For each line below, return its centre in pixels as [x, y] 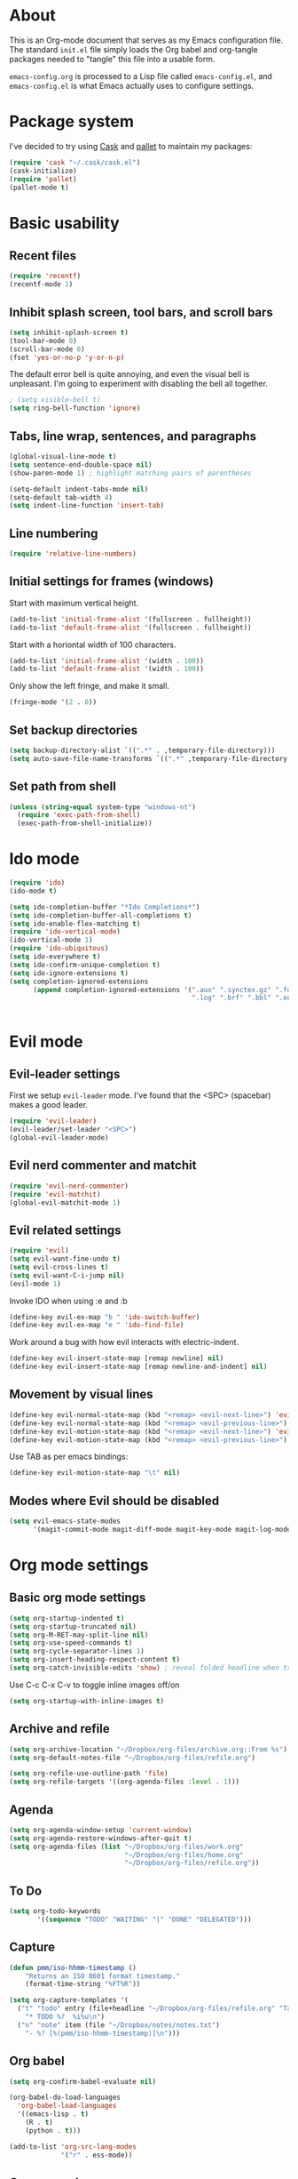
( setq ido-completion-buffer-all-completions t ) [101, 915]
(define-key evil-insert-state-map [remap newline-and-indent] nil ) [138, 1367]
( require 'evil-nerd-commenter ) [69, 1186]
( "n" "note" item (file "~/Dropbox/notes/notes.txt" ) [118, 2025]
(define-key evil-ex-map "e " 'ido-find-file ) [97, 1326]
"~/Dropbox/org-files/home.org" [184, 1855]
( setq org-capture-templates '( [69, 2000]
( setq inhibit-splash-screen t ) [69, 332]
